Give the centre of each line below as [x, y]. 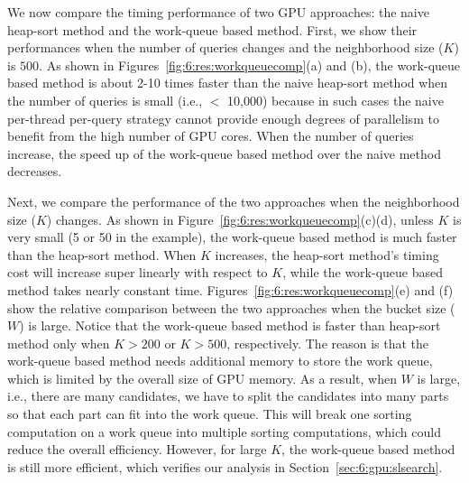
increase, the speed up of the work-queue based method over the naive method [224, 153]
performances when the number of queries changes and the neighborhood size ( [225, 47]
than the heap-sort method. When [102, 254]
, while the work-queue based [363, 272]
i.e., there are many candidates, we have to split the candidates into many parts [228, 396]
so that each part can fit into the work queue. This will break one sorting [210, 414]
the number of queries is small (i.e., [105, 100]
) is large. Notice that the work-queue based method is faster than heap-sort [230, 325]
